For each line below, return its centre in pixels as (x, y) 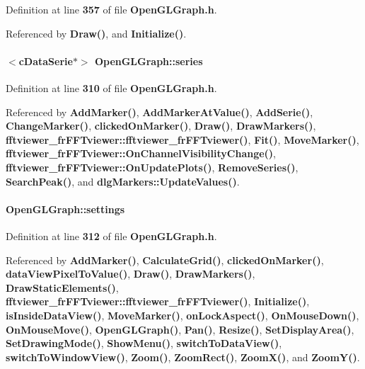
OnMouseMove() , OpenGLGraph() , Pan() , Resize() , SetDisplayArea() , (180, 329)
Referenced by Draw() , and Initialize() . (96, 33)
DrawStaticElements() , (62, 287)
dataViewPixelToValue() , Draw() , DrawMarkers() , (131, 274)
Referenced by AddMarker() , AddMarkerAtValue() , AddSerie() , (160, 112)
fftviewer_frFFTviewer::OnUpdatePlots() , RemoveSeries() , (152, 167)
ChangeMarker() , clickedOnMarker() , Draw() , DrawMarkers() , (161, 126)
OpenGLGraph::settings (65, 209)
